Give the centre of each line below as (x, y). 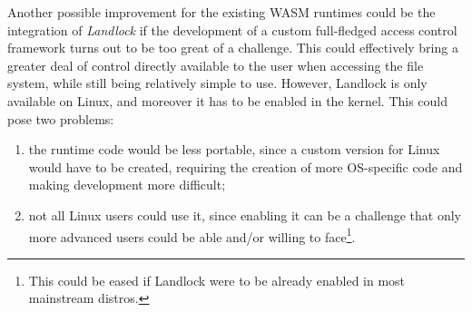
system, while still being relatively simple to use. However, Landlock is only (217, 83)
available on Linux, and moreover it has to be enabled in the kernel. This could (228, 100)
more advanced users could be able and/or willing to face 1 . (192, 235)
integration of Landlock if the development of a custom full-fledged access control (232, 29)
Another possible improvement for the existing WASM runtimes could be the (221, 12)
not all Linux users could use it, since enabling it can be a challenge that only (245, 214)
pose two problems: (61, 118)
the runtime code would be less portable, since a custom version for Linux (234, 149)
